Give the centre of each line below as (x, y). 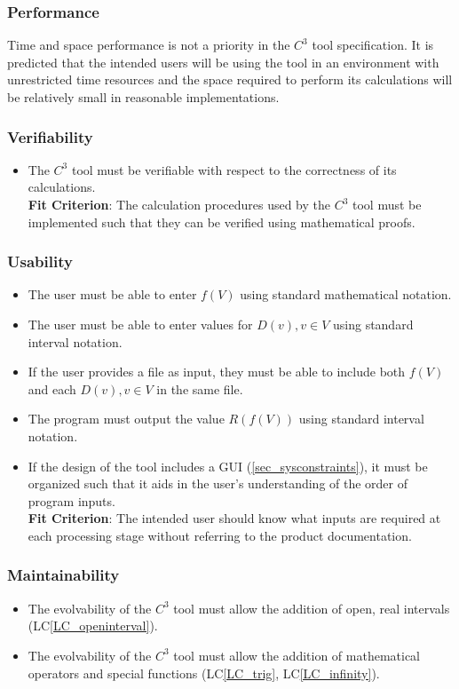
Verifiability (50, 136)
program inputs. (71, 500)
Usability (40, 261)
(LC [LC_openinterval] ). (93, 626)
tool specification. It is (373, 45)
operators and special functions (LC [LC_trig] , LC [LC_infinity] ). (204, 673)
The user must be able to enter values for (140, 324)
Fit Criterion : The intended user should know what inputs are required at (234, 518)
